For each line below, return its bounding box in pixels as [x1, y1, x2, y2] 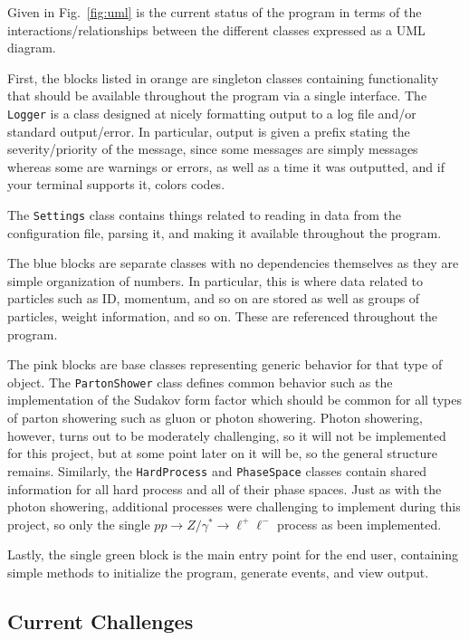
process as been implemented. [277, 514, 442, 533]
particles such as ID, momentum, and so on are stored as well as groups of [7, 289, 420, 308]
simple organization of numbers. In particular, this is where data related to [7, 271, 424, 290]
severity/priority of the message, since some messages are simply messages [7, 139, 418, 158]
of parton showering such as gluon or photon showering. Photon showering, [7, 408, 423, 427]
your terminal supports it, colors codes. [7, 175, 225, 194]
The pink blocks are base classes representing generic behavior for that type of [7, 355, 443, 374]
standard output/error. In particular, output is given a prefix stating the [7, 121, 410, 140]
